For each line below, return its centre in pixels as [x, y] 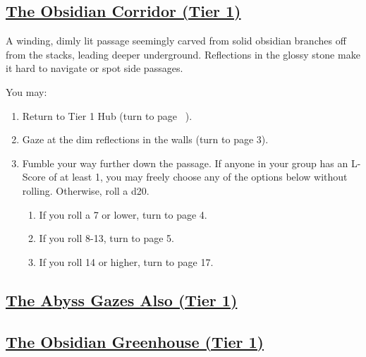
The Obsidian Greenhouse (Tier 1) [135, 341]
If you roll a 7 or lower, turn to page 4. [123, 214]
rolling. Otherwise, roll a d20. [86, 190]
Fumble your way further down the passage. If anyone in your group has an [185, 163]
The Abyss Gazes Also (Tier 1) [122, 299]
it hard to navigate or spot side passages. [94, 68]
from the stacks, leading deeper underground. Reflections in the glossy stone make [183, 54]
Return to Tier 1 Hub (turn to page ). [107, 115]
